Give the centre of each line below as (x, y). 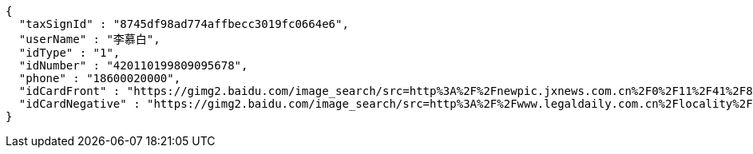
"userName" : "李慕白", (89, 39)
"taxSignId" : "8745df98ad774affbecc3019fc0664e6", (184, 24)
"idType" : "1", (69, 53)
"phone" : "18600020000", (100, 78)
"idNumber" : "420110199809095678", (133, 65)
